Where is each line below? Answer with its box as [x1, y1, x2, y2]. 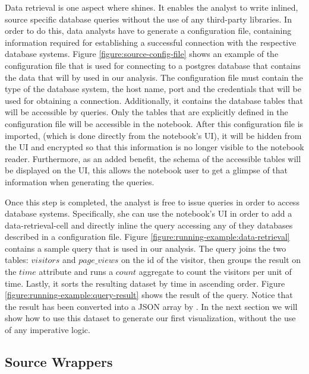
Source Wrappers [5, 353, 113, 371]
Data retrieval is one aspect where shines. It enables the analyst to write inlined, [5, 1, 298, 13]
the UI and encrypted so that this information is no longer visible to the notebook [5, 141, 304, 153]
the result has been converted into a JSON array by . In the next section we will [5, 300, 298, 312]
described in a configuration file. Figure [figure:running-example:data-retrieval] [5, 230, 290, 243]
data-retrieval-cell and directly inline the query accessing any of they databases [5, 218, 293, 231]
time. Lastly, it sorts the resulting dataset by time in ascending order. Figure [5, 277, 285, 289]
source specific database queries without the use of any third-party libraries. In [5, 12, 292, 25]
